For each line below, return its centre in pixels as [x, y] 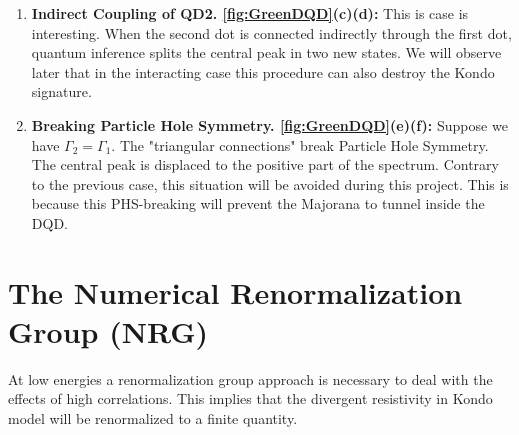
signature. [61, 91]
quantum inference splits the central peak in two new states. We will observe [266, 52]
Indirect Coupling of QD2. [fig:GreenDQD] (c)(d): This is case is [250, 13]
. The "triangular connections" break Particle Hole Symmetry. [300, 144]
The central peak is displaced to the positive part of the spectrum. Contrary [265, 164]
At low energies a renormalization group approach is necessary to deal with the [250, 378]
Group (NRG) [108, 330]
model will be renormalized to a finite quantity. [153, 418]
